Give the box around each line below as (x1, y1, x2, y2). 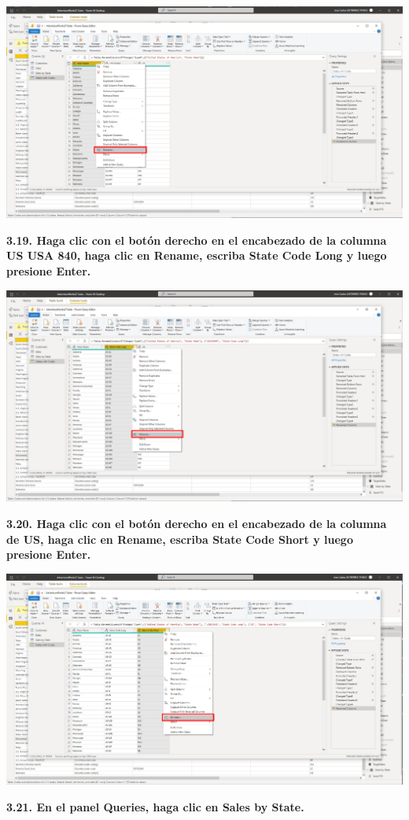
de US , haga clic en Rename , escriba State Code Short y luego (6, 530, 353, 547)
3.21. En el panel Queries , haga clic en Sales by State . (6, 798, 304, 814)
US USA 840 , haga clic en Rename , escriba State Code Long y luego (6, 247, 387, 264)
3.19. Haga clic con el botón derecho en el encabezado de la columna (6, 231, 387, 248)
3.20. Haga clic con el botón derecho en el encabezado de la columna (6, 515, 387, 531)
